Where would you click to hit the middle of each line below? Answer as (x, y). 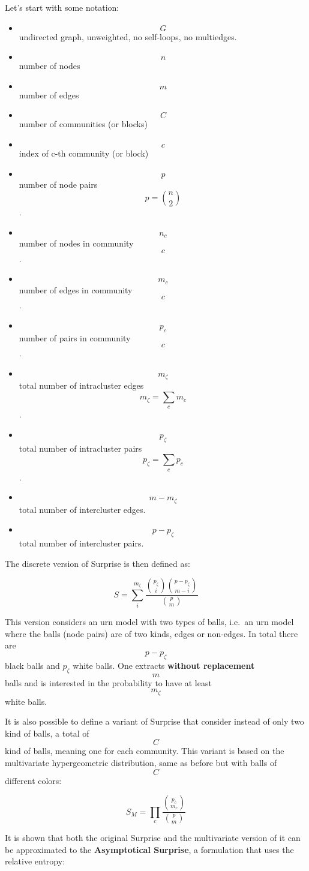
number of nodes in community (76, 243)
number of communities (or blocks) (83, 124)
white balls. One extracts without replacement (164, 665)
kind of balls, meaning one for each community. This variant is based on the (145, 751)
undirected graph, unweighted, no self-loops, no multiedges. (128, 36)
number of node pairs (58, 184)
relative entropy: (35, 861)
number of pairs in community (75, 337)
